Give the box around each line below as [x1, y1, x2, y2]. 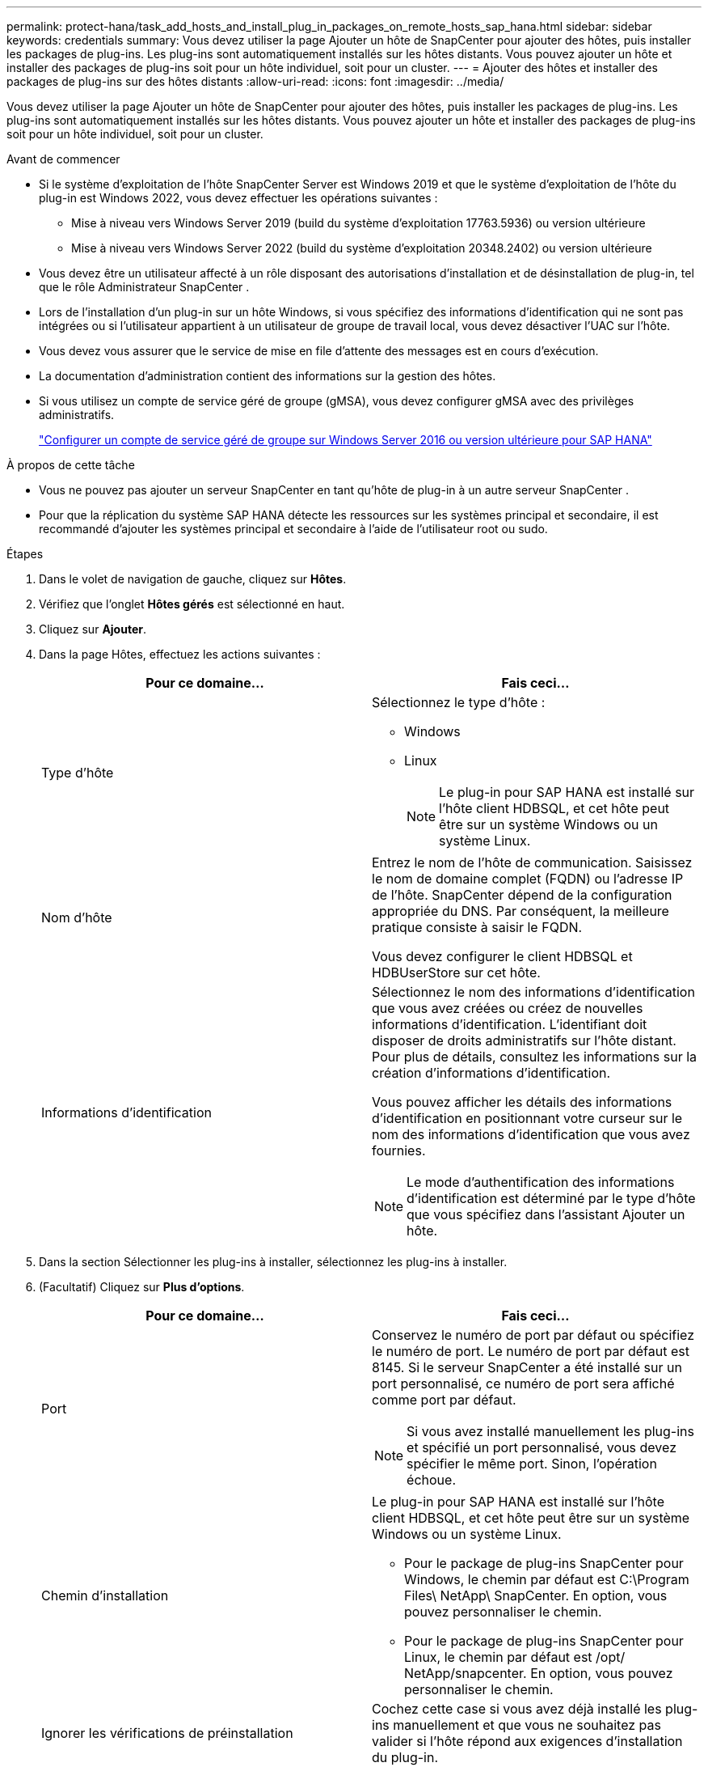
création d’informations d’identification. [372, 1065, 611, 1081]
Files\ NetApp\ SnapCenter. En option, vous [404, 1587, 668, 1604]
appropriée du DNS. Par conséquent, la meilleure [372, 903, 669, 919]
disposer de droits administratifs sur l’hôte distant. [372, 1032, 676, 1049]
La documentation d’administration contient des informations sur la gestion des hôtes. [39, 369, 496, 383]
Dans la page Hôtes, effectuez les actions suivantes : [39, 647, 321, 661]
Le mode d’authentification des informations [407, 1174, 675, 1190]
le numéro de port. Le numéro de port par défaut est [372, 1343, 689, 1359]
